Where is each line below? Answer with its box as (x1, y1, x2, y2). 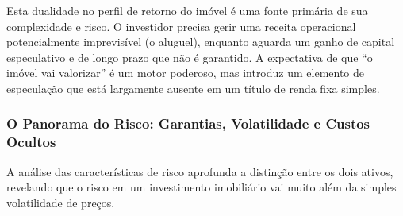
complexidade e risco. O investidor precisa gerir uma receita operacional (6, 17, 356, 34)
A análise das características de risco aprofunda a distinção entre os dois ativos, (6, 163, 393, 179)
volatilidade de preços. (6, 194, 115, 210)
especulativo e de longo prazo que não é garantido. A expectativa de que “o (6, 48, 373, 65)
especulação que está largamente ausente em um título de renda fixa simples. (6, 79, 380, 96)
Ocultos (6, 132, 56, 152)
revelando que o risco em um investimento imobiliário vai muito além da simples (6, 179, 397, 195)
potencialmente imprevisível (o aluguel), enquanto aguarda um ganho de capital (6, 33, 395, 50)
